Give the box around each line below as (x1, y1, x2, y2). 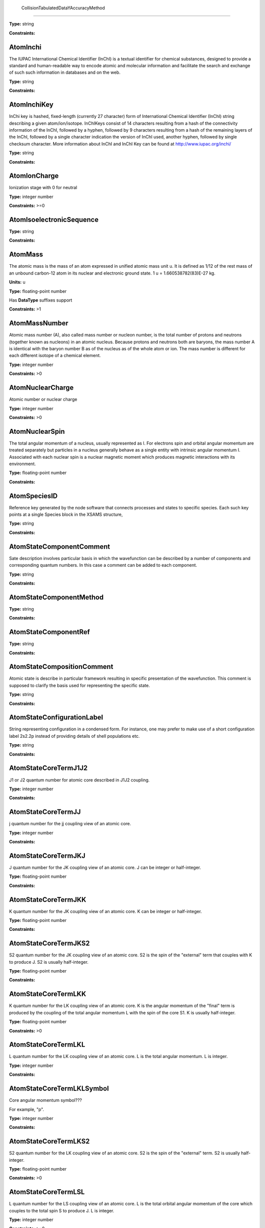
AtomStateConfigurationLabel (9, 713, 103, 722)
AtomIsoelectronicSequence (9, 216, 99, 223)
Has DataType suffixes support (9, 297, 73, 303)
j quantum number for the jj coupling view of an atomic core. (9, 821, 132, 827)
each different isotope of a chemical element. (9, 353, 101, 359)
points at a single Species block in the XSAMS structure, (9, 511, 123, 518)
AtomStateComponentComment (9, 542, 110, 551)
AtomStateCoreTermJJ (9, 808, 81, 816)
